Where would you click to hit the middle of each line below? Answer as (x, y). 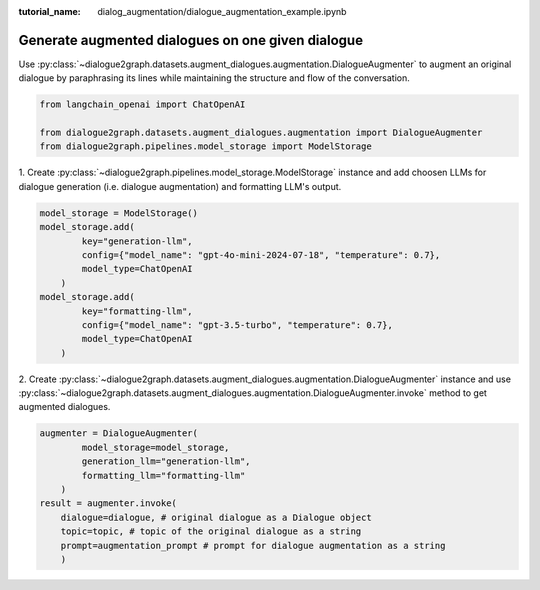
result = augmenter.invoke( (108, 503)
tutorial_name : (49, 11)
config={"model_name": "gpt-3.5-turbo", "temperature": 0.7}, (237, 324)
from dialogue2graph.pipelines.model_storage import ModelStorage (205, 146)
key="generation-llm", (137, 241)
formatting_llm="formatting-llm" (163, 475)
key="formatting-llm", (137, 311)
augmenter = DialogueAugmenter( (119, 433)
